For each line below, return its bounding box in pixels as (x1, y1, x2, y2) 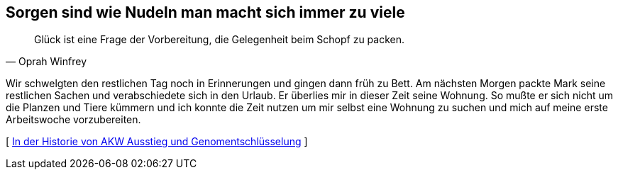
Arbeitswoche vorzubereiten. (6, 113, 141, 126)
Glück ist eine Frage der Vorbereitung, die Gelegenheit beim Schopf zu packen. (34, 33, 405, 46)
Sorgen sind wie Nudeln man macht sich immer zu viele (6, 4, 405, 21)
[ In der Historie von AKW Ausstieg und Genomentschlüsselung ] (6, 135, 308, 148)
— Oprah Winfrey (6, 55, 87, 68)
